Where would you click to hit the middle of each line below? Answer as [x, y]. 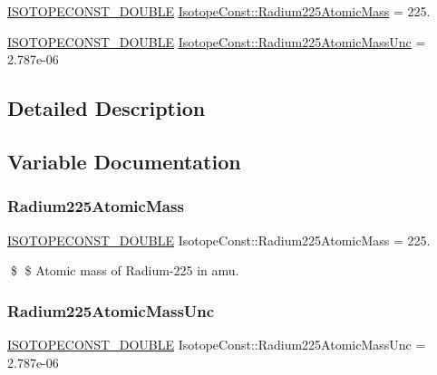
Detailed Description [107, 108]
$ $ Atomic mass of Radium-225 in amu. [125, 270]
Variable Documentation [124, 161]
